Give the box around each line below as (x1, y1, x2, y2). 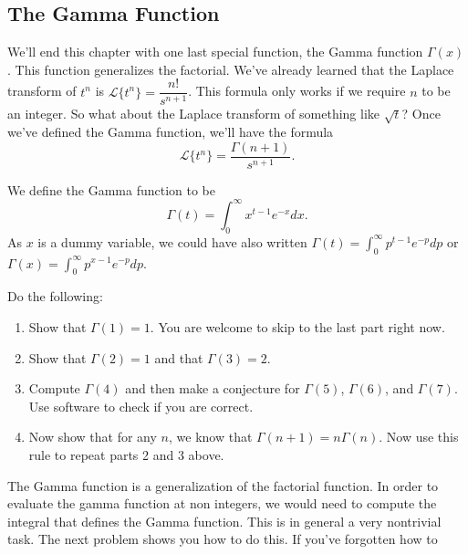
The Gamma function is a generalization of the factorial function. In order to (7, 476, 439, 495)
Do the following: (7, 287, 103, 306)
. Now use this (379, 427, 459, 446)
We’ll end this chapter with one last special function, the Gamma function (7, 42, 423, 61)
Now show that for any (28, 427, 157, 446)
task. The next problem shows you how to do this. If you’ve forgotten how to (7, 529, 438, 549)
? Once (401, 104, 441, 123)
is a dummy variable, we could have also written (37, 232, 307, 251)
